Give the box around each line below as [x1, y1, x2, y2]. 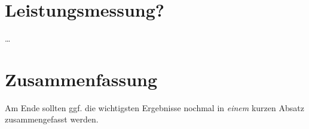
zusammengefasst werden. [5, 113, 99, 125]
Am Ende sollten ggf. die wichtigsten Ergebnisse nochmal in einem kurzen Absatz [5, 101, 304, 114]
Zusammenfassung [5, 67, 158, 91]
